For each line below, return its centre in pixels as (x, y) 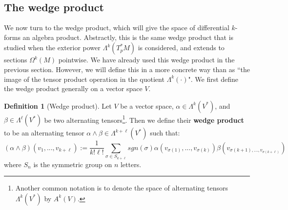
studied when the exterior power (52, 48)
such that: (165, 133)
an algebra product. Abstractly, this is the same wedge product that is (128, 37)
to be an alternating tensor (44, 133)
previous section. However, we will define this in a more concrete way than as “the (127, 69)
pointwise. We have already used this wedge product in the (146, 60)
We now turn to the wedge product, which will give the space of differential (117, 28)
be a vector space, (147, 105)
